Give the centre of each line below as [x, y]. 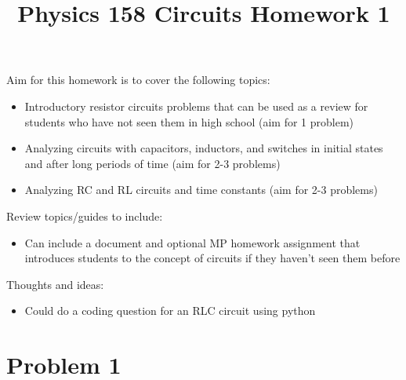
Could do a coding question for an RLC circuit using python [170, 311]
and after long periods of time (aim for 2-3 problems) [152, 163]
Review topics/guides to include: [85, 216]
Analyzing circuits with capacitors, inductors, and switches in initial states [204, 148]
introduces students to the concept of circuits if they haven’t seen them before [212, 258]
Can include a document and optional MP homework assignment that [192, 242]
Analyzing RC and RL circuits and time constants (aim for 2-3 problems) [201, 190]
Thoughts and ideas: [55, 284]
